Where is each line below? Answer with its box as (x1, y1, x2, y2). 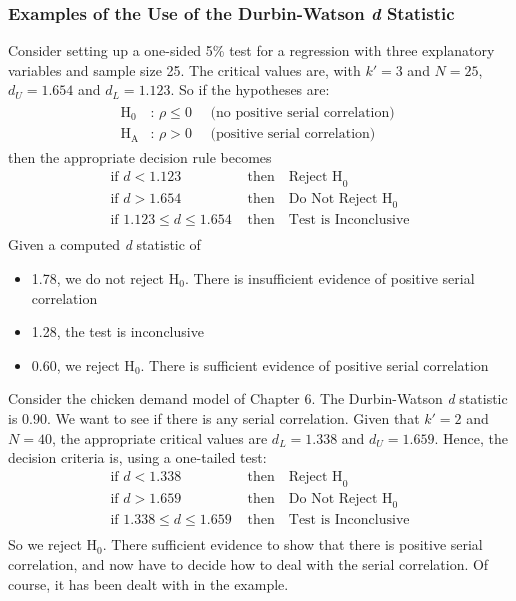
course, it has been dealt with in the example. (8, 573, 289, 594)
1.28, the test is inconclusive (31, 321, 204, 342)
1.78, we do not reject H (31, 268, 180, 288)
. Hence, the (434, 427, 508, 448)
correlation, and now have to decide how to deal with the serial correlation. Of (8, 554, 489, 575)
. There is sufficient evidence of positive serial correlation (140, 354, 489, 375)
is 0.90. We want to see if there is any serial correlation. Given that (8, 407, 420, 428)
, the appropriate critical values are (51, 427, 268, 448)
